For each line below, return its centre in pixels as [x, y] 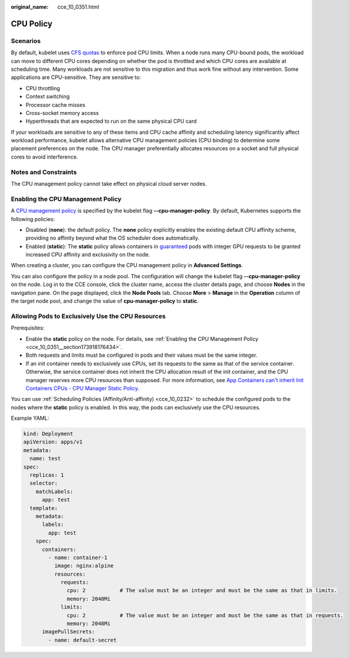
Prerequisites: [28, 328]
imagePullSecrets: [69, 632]
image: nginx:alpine [84, 566]
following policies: [33, 219]
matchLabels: [55, 491]
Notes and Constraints [44, 172]
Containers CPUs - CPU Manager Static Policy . [83, 388]
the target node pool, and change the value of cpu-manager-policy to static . [105, 301]
